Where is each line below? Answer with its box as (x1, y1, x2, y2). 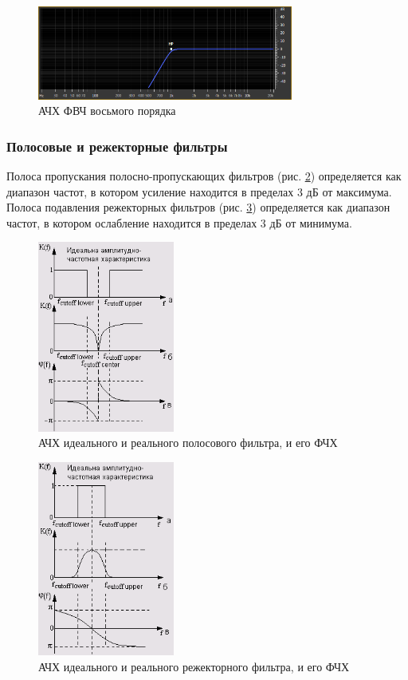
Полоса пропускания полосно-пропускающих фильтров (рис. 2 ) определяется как (6, 168, 402, 184)
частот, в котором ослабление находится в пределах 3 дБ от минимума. (6, 214, 352, 231)
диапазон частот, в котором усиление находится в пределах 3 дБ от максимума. (6, 183, 392, 200)
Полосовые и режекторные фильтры (6, 136, 228, 156)
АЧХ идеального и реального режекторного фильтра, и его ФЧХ (38, 658, 350, 674)
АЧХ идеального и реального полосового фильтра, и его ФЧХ (38, 434, 338, 451)
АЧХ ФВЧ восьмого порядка (38, 102, 176, 119)
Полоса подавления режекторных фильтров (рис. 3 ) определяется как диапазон (6, 199, 390, 215)
